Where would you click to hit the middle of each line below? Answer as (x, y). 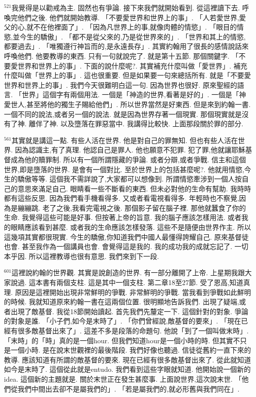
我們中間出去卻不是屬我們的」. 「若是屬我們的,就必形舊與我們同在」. (128, 388)
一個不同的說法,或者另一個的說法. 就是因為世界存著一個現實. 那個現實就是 (123, 114)
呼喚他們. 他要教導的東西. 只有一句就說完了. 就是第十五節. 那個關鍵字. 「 (121, 55)
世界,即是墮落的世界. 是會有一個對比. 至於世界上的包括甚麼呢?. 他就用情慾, (124, 169)
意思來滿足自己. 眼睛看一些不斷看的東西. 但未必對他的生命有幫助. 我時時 (134, 188)
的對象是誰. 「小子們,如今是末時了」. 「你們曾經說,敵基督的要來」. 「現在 (123, 321)
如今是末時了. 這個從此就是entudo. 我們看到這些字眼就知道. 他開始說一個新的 (128, 369)
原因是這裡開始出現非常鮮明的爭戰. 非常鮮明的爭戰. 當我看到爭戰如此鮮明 (133, 292)
